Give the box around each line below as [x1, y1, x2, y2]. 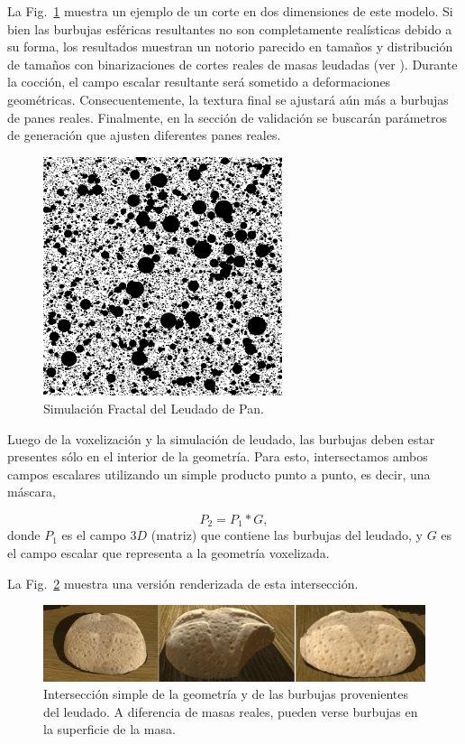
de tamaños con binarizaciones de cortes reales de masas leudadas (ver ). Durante [7, 54, 458, 73]
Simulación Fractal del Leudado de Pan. [43, 398, 264, 417]
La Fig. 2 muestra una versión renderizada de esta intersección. [7, 573, 359, 592]
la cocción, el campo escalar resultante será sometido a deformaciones [7, 72, 391, 91]
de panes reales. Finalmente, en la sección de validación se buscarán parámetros [7, 107, 448, 126]
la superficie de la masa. [43, 720, 176, 739]
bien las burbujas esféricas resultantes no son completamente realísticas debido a [7, 19, 452, 38]
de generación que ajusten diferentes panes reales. [7, 126, 281, 144]
